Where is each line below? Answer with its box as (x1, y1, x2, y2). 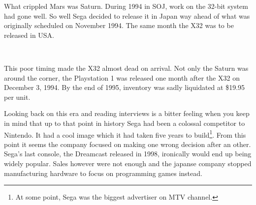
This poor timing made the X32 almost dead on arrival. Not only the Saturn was (4, 62, 249, 73)
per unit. (4, 91, 31, 102)
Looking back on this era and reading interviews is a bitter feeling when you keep (4, 108, 250, 118)
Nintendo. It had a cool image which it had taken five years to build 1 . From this (4, 128, 246, 140)
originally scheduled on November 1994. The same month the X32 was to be (4, 20, 234, 30)
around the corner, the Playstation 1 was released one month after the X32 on (4, 72, 240, 83)
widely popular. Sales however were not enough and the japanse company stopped (4, 158, 252, 168)
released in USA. (4, 29, 55, 40)
